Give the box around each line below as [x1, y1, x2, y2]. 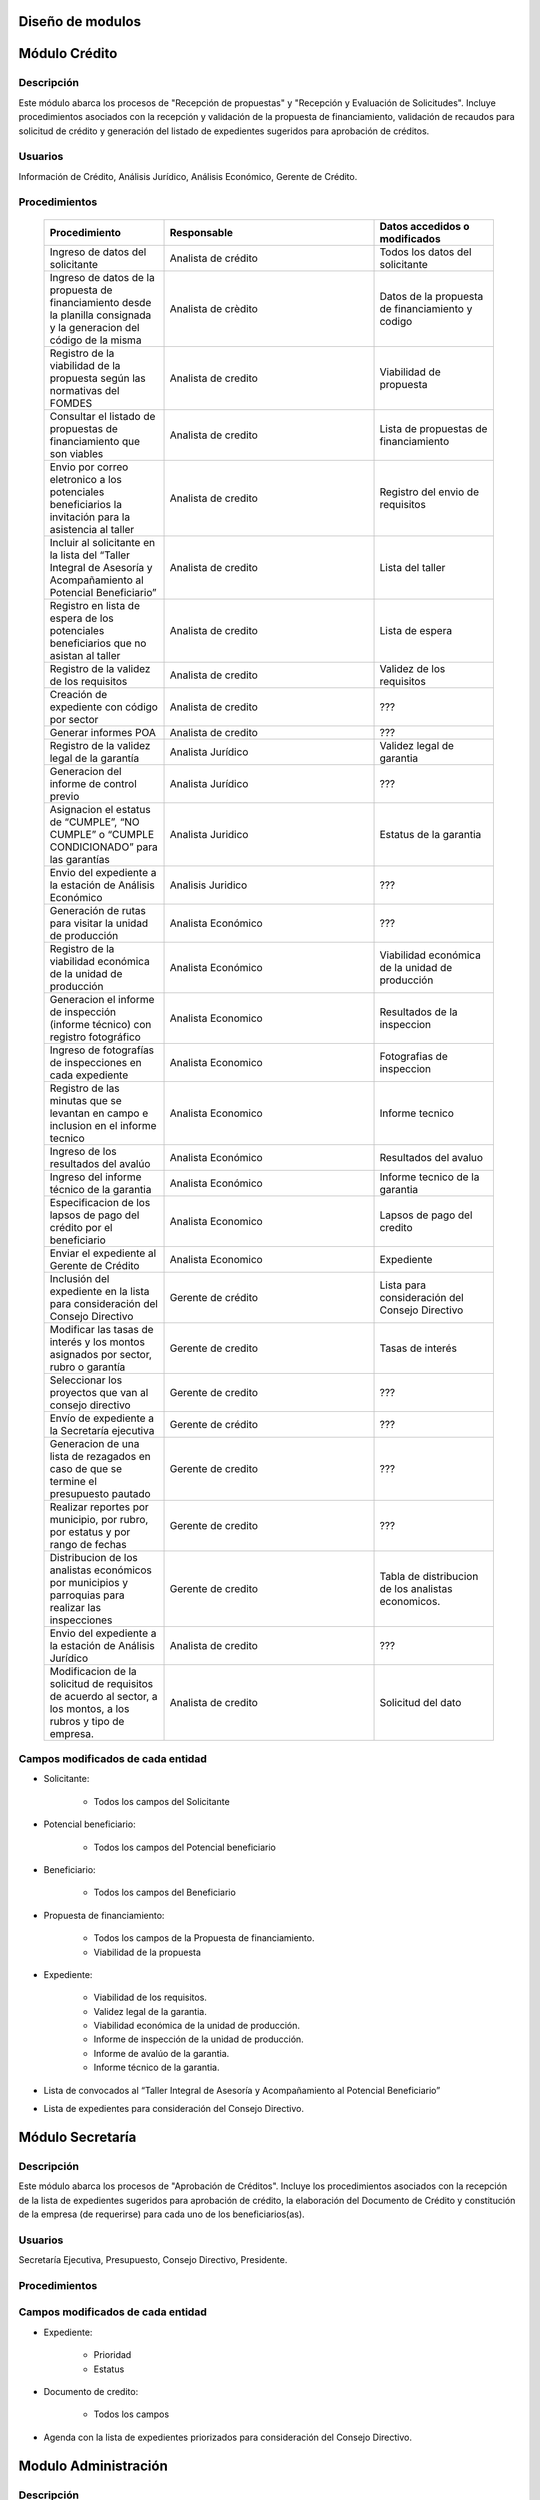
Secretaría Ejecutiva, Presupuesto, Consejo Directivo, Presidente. [18, 2254, 288, 2266]
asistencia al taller [49, 522, 135, 536]
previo [49, 789, 80, 803]
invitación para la [49, 510, 130, 524]
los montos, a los [49, 1701, 130, 1715]
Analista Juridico [169, 827, 249, 841]
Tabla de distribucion [379, 1569, 479, 1583]
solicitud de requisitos [49, 1676, 154, 1690]
